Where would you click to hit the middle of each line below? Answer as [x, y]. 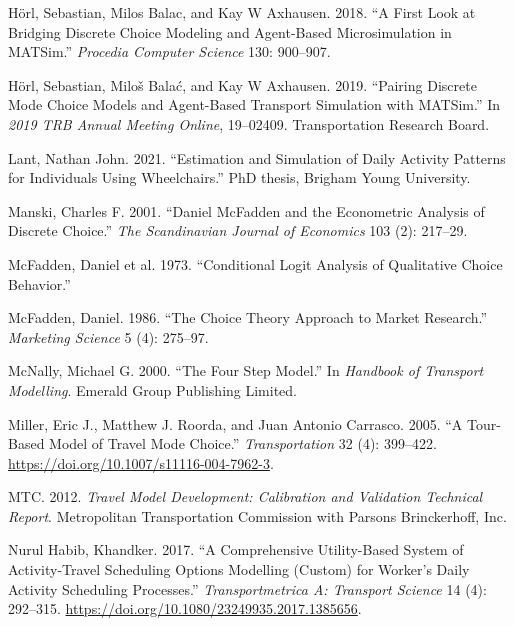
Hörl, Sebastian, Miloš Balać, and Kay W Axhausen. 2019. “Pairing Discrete [242, 84]
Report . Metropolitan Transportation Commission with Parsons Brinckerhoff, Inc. [257, 515]
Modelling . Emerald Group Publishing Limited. [153, 389]
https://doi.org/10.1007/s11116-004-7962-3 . [141, 462]
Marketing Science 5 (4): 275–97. [108, 336]
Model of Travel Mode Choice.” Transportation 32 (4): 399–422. [243, 443]
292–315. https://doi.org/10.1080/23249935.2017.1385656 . [185, 608]
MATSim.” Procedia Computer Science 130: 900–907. [169, 51]
